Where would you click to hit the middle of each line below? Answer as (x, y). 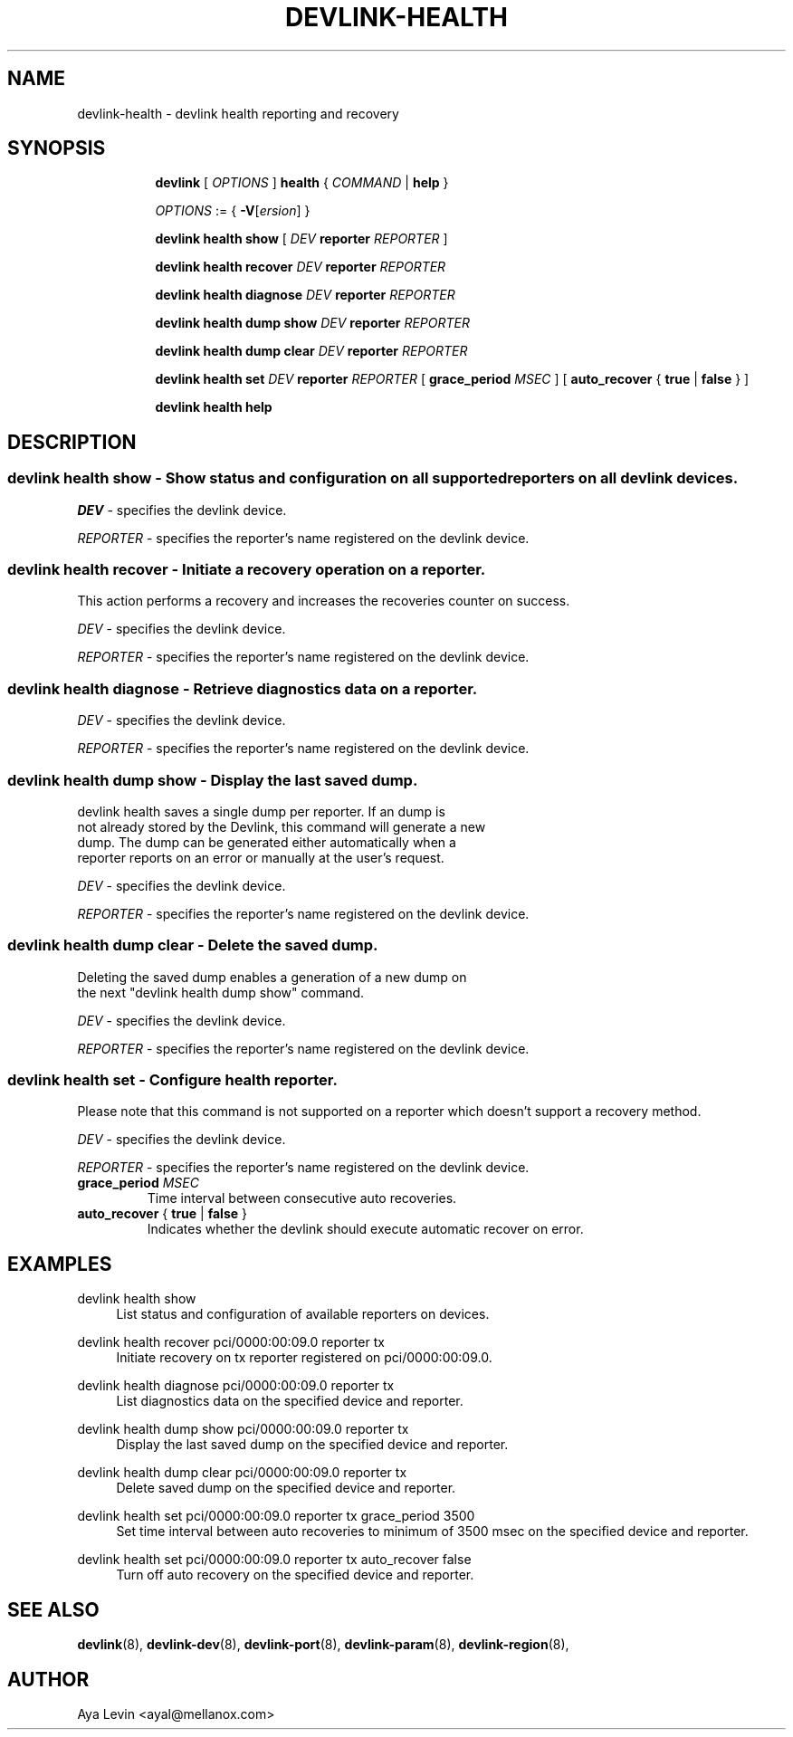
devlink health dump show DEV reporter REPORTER (312, 323)
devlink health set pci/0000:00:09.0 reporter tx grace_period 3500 (276, 1516)
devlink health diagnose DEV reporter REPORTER (305, 295)
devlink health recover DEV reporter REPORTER (301, 267)
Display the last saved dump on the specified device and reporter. (312, 1445)
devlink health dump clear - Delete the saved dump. (193, 945)
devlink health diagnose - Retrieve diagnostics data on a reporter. (243, 688)
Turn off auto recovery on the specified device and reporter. (295, 1575)
